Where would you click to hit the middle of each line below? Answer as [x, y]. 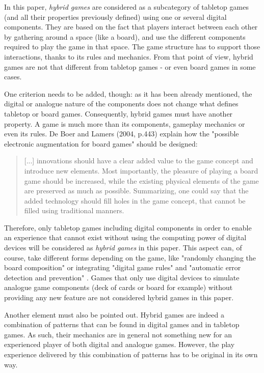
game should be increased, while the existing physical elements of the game [141, 180]
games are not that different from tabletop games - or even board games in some [130, 66]
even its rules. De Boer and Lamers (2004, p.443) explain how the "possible [122, 134]
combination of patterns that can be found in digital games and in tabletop [122, 324]
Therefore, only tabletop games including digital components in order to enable [128, 227]
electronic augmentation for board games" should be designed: [101, 143]
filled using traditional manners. [74, 210]
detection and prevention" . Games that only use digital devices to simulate [122, 277]
